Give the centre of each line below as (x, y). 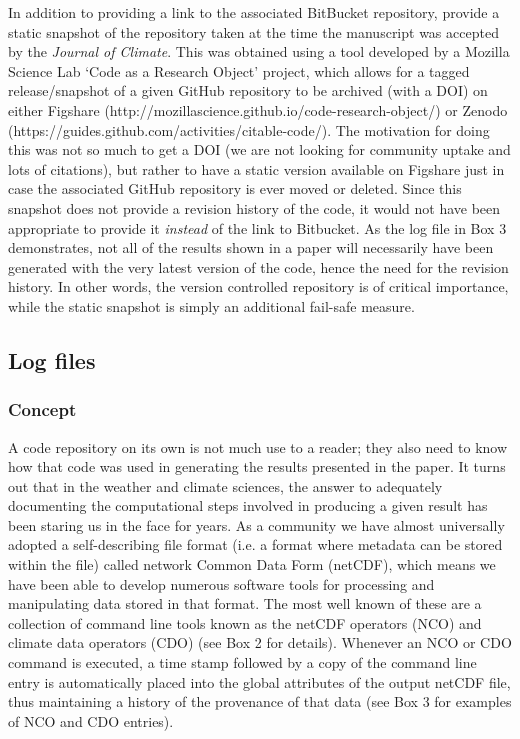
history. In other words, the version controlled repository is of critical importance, (258, 286)
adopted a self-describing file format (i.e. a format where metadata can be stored (255, 544)
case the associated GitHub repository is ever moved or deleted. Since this (235, 188)
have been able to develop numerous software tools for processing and (221, 583)
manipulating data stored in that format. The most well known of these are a (245, 603)
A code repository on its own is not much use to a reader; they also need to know (258, 446)
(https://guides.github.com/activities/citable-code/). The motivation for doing (249, 129)
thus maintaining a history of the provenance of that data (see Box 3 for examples (260, 701)
